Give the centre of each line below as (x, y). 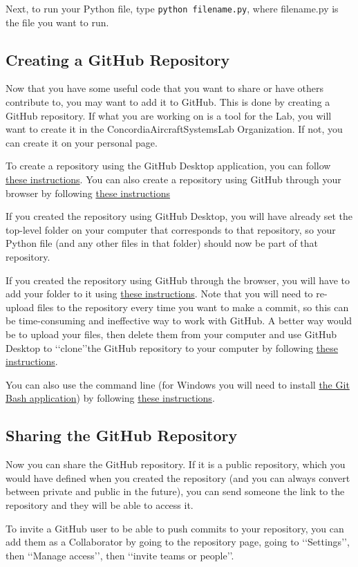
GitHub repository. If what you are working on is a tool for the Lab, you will (169, 115)
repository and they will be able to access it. (100, 504)
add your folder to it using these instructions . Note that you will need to (159, 294)
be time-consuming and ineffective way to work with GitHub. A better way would (179, 320)
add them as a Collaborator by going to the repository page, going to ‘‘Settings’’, (178, 542)
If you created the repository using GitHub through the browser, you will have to (178, 280)
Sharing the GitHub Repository (122, 435)
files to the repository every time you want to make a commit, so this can (193, 307)
